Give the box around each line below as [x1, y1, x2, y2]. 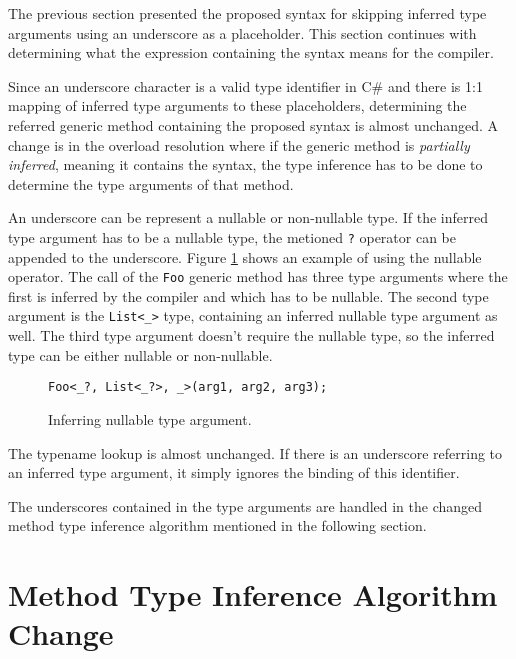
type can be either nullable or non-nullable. [8, 344, 273, 365]
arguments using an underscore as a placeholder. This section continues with [8, 22, 477, 43]
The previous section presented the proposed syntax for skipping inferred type [8, 3, 487, 23]
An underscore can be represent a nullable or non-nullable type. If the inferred [8, 207, 488, 228]
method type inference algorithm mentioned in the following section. [8, 515, 427, 536]
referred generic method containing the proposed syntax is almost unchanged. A [8, 114, 499, 135]
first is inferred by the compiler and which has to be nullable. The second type [8, 285, 489, 306]
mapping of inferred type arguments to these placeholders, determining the [8, 95, 467, 116]
